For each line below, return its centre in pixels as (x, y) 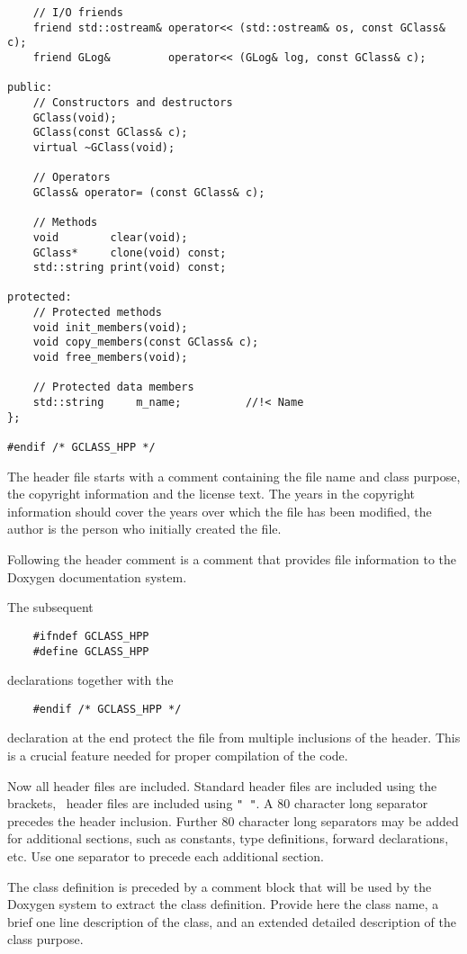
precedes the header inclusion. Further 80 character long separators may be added (233, 820)
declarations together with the (90, 680)
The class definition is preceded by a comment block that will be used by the (220, 886)
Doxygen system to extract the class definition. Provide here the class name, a (223, 904)
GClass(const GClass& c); (110, 133)
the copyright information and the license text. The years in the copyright (211, 494)
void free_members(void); (110, 358)
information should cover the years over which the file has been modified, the (220, 511)
